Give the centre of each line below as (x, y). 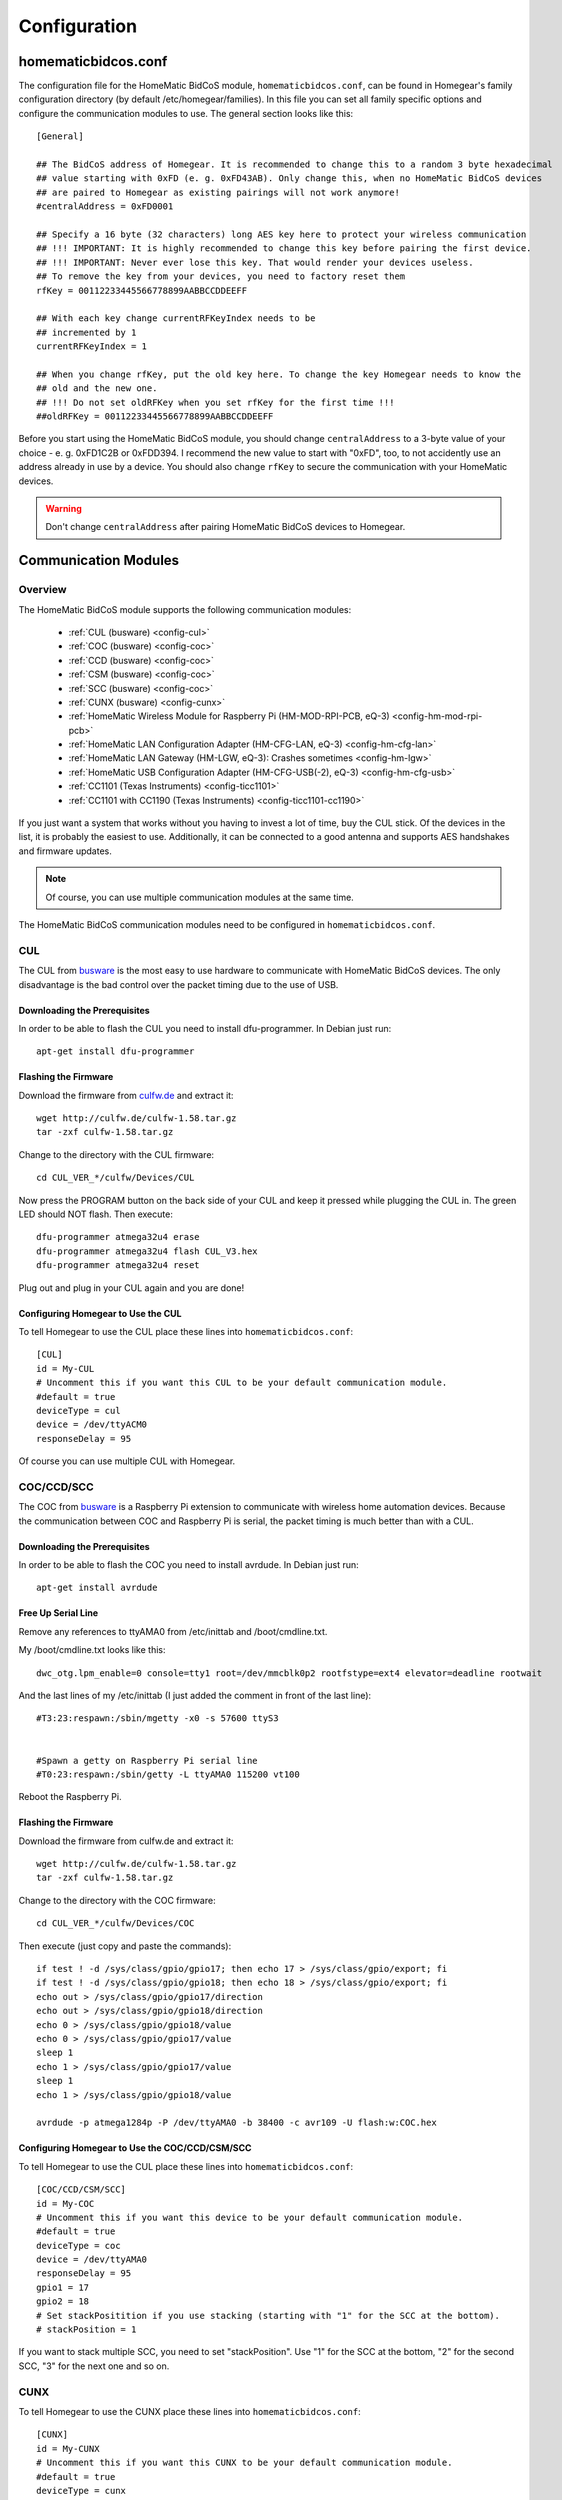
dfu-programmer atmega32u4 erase (118, 1237)
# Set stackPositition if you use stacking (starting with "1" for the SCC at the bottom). (268, 2315)
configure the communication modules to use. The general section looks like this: (186, 113)
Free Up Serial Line (58, 1613)
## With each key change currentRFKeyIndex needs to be (176, 318)
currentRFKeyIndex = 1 (92, 346)
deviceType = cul (78, 1410)
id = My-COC (65, 2203)
